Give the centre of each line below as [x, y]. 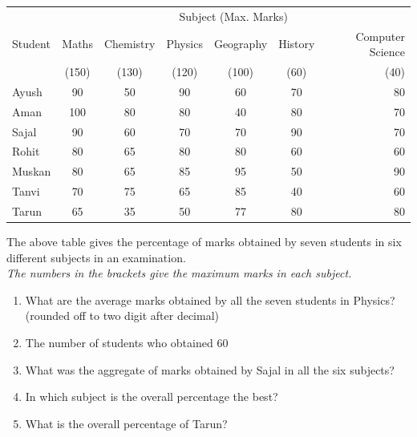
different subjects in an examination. [96, 257]
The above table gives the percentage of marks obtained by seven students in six [204, 242]
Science [387, 52]
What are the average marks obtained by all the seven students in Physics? [210, 299]
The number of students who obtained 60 [127, 342]
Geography [241, 44]
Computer [380, 36]
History [297, 44]
